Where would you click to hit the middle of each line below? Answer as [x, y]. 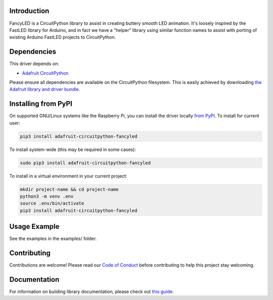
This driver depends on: [34, 64]
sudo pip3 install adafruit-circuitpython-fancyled [85, 163]
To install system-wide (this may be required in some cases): [73, 149]
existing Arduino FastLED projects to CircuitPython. [63, 37]
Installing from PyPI [41, 104]
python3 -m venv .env [47, 196]
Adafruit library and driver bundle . [45, 89]
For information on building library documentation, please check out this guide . [92, 292]
